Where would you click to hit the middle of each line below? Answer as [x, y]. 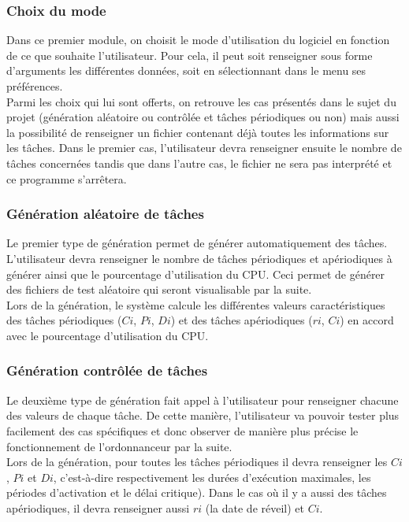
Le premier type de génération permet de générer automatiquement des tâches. [197, 243]
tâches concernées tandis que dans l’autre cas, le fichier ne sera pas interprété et [199, 163]
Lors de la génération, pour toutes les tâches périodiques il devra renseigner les [197, 462]
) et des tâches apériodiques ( [242, 320]
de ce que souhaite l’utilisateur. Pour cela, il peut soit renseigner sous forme [190, 55]
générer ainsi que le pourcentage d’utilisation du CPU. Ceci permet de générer [196, 274]
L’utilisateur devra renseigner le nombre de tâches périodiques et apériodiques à [199, 258]
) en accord [367, 320]
